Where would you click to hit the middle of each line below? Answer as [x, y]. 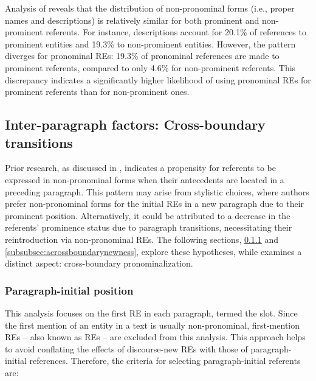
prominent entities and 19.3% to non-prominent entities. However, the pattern [150, 44]
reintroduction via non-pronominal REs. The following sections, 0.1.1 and [142, 239]
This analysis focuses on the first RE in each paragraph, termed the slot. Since [151, 313]
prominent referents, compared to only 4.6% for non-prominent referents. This [150, 67]
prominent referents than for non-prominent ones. [97, 92]
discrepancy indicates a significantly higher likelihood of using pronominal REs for [158, 79]
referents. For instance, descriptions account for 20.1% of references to [176, 32]
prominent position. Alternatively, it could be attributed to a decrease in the [148, 215]
